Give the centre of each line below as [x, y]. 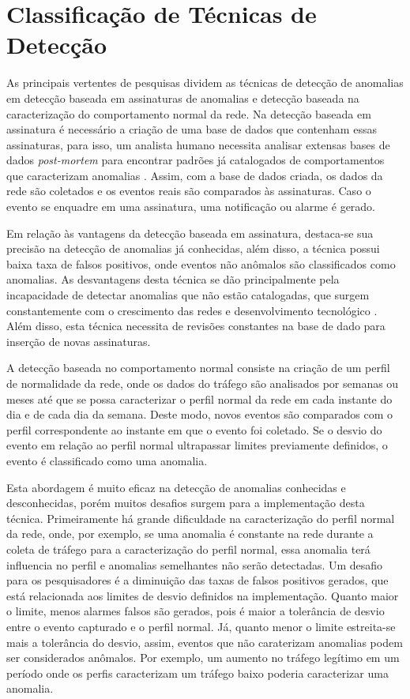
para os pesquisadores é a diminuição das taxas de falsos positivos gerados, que [197, 580]
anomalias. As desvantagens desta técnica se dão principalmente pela [173, 279]
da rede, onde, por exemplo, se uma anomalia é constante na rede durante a [190, 534]
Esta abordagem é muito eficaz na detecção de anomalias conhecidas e [176, 487]
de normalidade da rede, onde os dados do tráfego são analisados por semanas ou [203, 383]
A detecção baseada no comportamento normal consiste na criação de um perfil [198, 368]
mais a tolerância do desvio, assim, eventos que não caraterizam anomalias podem [205, 642]
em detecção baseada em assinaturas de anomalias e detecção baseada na [183, 98]
